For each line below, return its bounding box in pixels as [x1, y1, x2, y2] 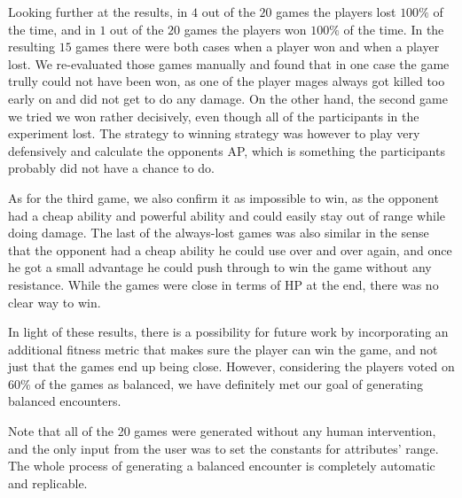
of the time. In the [343, 19, 444, 38]
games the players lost [276, 3, 396, 20]
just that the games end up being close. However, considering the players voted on [8, 357, 455, 376]
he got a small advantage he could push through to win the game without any [8, 258, 432, 276]
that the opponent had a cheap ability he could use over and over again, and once [8, 240, 452, 259]
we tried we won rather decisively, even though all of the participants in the [8, 106, 419, 125]
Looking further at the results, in [8, 3, 188, 20]
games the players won [184, 19, 307, 38]
